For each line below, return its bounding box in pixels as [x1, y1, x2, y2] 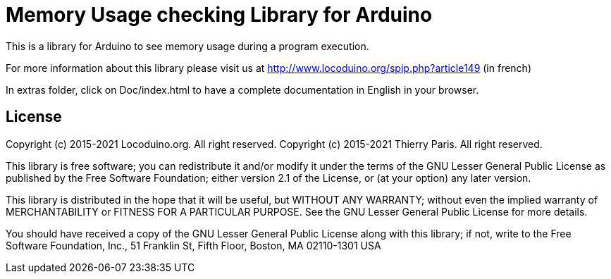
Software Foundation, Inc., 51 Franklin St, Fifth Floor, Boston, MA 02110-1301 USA [6, 239, 381, 252]
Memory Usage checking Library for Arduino [6, 3, 433, 27]
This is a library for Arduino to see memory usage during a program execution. [6, 39, 369, 52]
